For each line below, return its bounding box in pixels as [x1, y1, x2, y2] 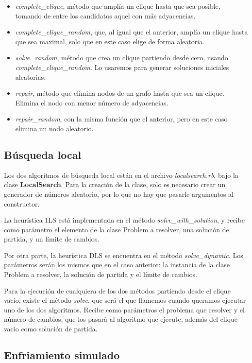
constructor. [4, 198, 40, 208]
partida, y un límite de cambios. [4, 234, 100, 244]
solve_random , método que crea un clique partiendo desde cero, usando [15, 52, 228, 63]
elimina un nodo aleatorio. [15, 123, 94, 133]
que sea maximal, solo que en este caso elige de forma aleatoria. [15, 36, 204, 46]
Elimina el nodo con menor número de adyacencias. [15, 97, 168, 107]
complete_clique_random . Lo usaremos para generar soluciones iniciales [15, 62, 229, 72]
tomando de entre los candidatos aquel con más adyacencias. [15, 10, 196, 20]
